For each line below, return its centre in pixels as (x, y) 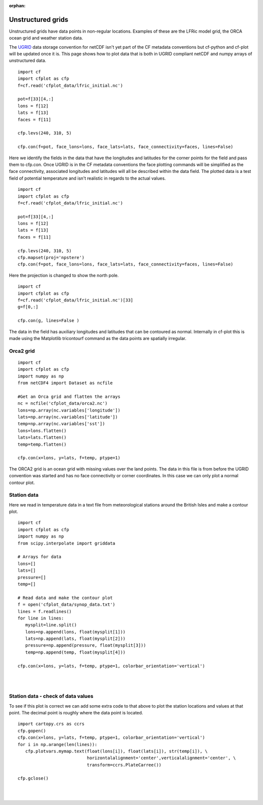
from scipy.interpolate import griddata (66, 543)
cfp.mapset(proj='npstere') (51, 258)
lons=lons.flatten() (42, 431)
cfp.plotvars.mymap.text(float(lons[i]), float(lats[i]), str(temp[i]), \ (116, 751)
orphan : (17, 6)
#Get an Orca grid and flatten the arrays (69, 396)
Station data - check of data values (51, 696)
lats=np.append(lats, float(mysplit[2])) (75, 639)
